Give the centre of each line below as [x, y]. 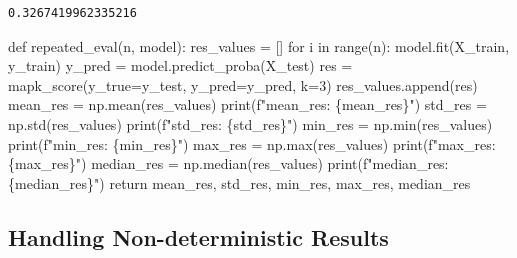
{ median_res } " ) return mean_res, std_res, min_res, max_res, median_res [239, 182]
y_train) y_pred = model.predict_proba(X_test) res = [180, 65]
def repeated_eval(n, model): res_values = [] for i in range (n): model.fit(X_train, [259, 45]
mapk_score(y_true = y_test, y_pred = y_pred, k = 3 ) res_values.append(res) [243, 84]
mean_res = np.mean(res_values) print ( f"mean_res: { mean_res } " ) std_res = [247, 104]
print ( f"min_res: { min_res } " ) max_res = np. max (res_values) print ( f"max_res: [252, 143]
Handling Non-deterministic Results [198, 236]
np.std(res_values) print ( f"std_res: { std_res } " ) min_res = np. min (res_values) [250, 123]
